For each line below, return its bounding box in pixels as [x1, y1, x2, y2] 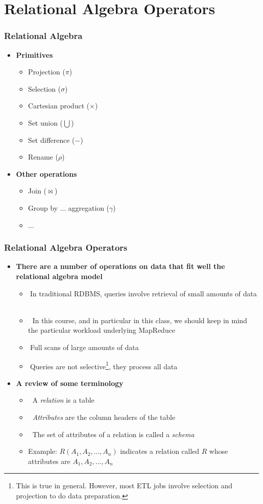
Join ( [28, 185, 47, 196]
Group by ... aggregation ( [28, 202, 110, 213]
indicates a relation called [120, 446, 199, 456]
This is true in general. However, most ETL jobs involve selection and [16, 480, 233, 491]
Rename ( [28, 151, 58, 162]
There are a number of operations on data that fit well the [16, 261, 225, 272]
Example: [28, 446, 57, 456]
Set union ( [28, 117, 63, 128]
